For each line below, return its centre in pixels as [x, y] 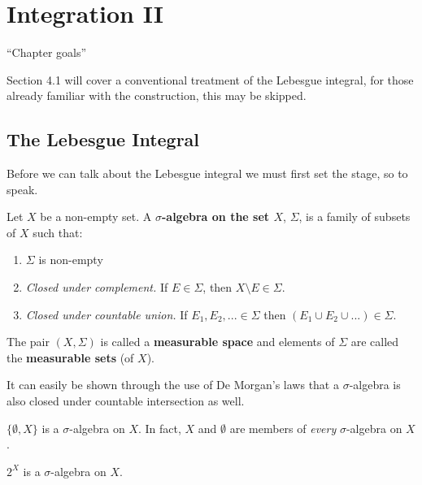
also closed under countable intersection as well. [126, 401]
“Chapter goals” [47, 52]
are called [375, 342]
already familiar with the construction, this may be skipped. [157, 95]
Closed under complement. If [97, 287]
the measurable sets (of [70, 357]
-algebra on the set [215, 217]
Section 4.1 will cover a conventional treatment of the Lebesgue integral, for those [210, 79]
